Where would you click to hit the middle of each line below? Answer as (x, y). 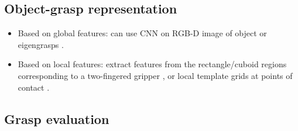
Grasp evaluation (57, 118)
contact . (34, 87)
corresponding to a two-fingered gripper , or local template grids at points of (155, 75)
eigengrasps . (41, 44)
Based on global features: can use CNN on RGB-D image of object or (142, 33)
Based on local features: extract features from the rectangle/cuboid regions (152, 64)
